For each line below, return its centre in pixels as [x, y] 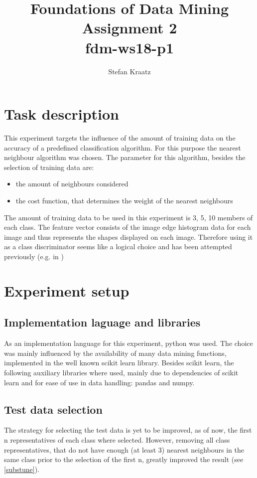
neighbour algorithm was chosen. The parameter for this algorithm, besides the [125, 157]
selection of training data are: [49, 167]
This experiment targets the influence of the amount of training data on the [120, 138]
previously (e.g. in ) [34, 256]
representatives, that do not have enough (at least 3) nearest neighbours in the [124, 449]
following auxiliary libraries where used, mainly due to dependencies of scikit [121, 372]
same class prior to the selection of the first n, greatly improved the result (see [124, 459]
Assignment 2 [129, 28]
